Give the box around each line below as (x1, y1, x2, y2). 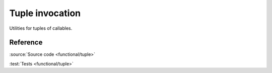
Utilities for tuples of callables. (9, 25, 73, 31)
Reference (9, 38, 43, 47)
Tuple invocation (9, 8, 81, 19)
